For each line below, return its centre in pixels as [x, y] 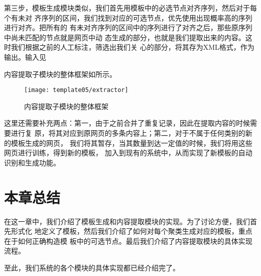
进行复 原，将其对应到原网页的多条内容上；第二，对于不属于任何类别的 [128, 133]
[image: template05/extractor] [76, 90]
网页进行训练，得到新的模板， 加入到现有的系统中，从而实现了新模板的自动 [128, 153]
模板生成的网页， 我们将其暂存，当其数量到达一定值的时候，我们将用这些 [132, 143]
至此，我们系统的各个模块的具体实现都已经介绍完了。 [92, 267]
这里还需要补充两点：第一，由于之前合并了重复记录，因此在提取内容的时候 [127, 123]
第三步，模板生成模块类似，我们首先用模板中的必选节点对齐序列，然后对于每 [130, 8]
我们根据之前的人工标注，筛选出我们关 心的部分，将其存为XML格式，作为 [133, 47]
